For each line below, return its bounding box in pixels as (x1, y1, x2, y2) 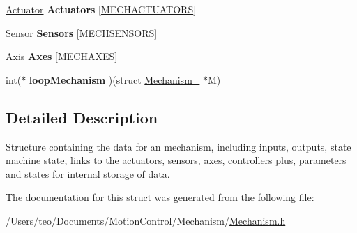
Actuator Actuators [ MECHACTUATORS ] (6, 2, 197, 16)
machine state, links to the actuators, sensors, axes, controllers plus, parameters (6, 153, 347, 167)
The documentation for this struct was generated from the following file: (6, 190, 314, 204)
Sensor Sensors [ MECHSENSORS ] (6, 25, 158, 40)
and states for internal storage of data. (6, 166, 170, 181)
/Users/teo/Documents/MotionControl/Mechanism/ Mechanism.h (6, 213, 286, 227)
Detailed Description (6, 106, 158, 128)
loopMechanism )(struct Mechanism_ (29, 72, 200, 87)
